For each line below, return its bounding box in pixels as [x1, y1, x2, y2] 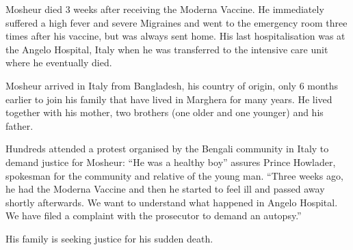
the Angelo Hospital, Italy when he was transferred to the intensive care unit [5, 42, 328, 56]
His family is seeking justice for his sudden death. [5, 231, 213, 245]
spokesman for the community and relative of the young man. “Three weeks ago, [5, 168, 343, 182]
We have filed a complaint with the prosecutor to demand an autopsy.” [5, 208, 302, 223]
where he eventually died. [5, 55, 112, 70]
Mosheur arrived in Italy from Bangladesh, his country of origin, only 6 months [5, 78, 339, 92]
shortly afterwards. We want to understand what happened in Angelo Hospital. [5, 195, 338, 209]
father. [5, 118, 34, 133]
